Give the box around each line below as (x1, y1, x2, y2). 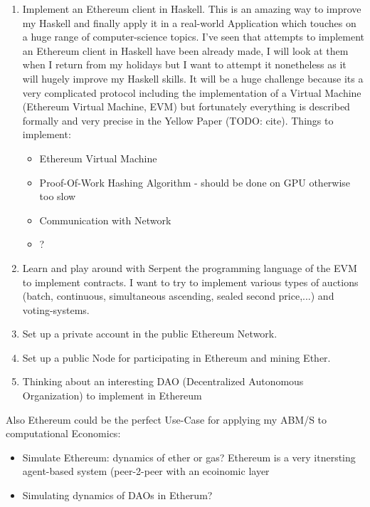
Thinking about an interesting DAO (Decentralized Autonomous (22, 374, 304, 389)
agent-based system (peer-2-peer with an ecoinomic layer (22, 464, 270, 479)
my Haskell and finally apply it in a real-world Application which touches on (22, 15, 356, 30)
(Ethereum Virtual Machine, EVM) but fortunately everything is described (22, 99, 350, 114)
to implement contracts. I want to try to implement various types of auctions (22, 274, 359, 289)
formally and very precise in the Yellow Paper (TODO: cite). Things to (22, 113, 334, 127)
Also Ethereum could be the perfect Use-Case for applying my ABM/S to (6, 412, 327, 427)
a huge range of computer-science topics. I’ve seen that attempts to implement (22, 29, 364, 44)
